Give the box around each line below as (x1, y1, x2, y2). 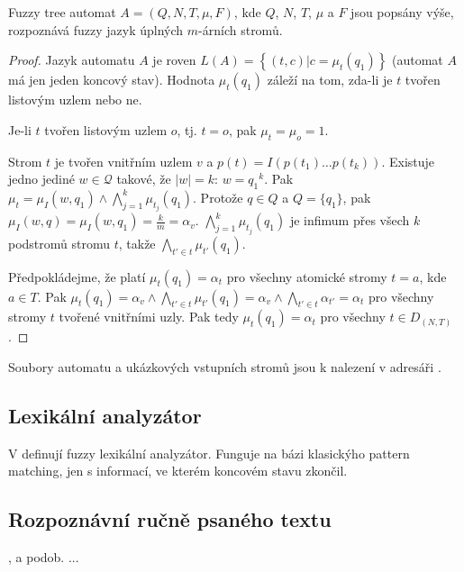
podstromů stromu (8, 233, 111, 252)
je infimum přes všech (289, 211, 410, 230)
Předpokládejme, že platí (8, 267, 146, 286)
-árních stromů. (198, 20, 283, 39)
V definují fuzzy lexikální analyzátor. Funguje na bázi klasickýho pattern (8, 443, 410, 462)
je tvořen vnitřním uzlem (54, 151, 193, 170)
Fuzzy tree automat (8, 3, 116, 21)
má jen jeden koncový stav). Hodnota (8, 70, 215, 89)
